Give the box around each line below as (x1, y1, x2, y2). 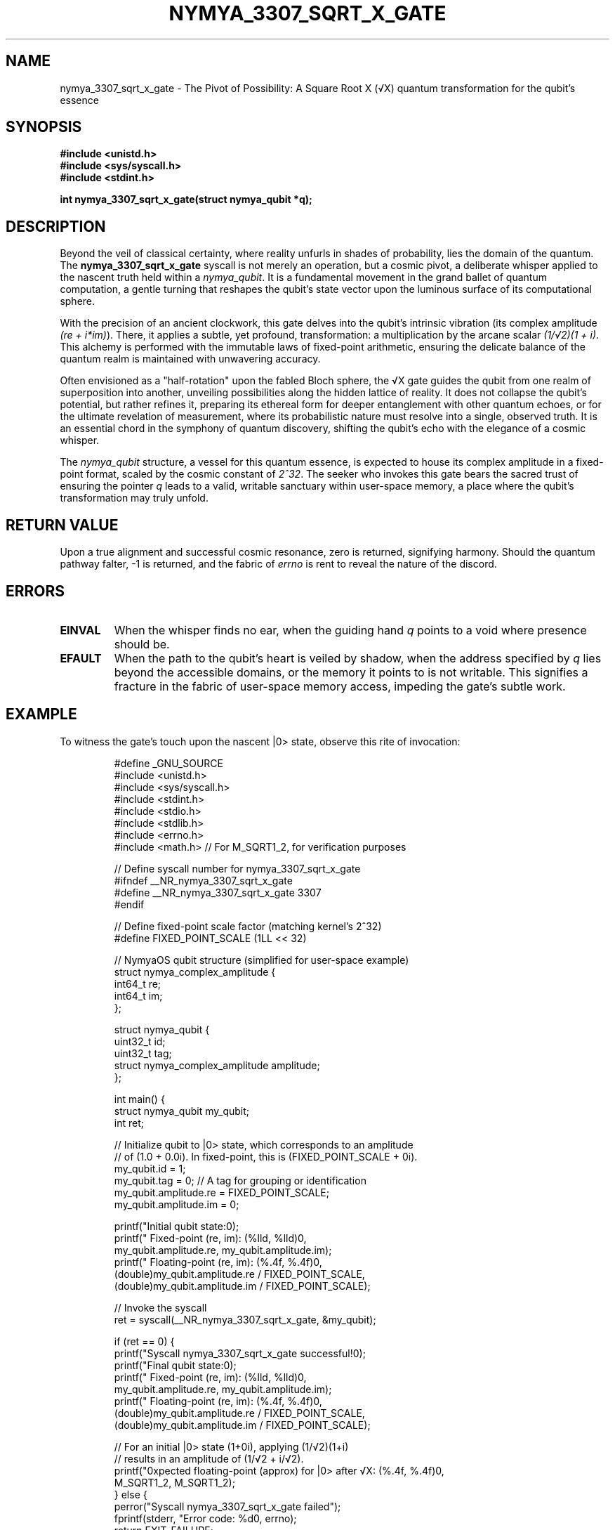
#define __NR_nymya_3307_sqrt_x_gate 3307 (114, 886, 322, 898)
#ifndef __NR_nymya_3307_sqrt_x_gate (114, 874, 293, 887)
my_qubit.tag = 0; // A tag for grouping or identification (114, 1174, 366, 1186)
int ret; (114, 1116, 144, 1129)
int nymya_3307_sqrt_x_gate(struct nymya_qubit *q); (60, 193, 312, 206)
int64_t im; (114, 989, 163, 1002)
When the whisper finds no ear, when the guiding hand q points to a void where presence (114, 622, 587, 637)
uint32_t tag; (114, 1047, 172, 1059)
